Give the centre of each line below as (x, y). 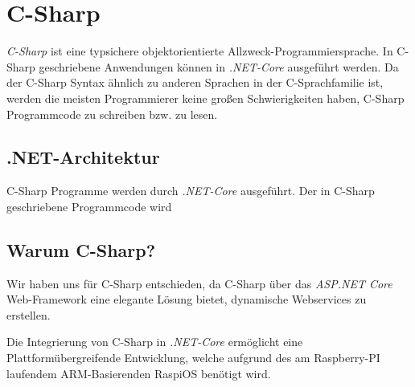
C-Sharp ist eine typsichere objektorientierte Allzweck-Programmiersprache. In (200, 51)
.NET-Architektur (83, 157)
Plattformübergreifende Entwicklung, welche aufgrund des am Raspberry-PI (193, 358)
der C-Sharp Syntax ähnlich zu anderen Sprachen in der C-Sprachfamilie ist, (195, 82)
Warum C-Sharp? (81, 249)
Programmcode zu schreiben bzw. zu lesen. (112, 114)
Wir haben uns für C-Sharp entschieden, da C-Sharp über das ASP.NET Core (199, 283)
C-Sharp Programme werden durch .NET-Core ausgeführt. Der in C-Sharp (191, 191)
